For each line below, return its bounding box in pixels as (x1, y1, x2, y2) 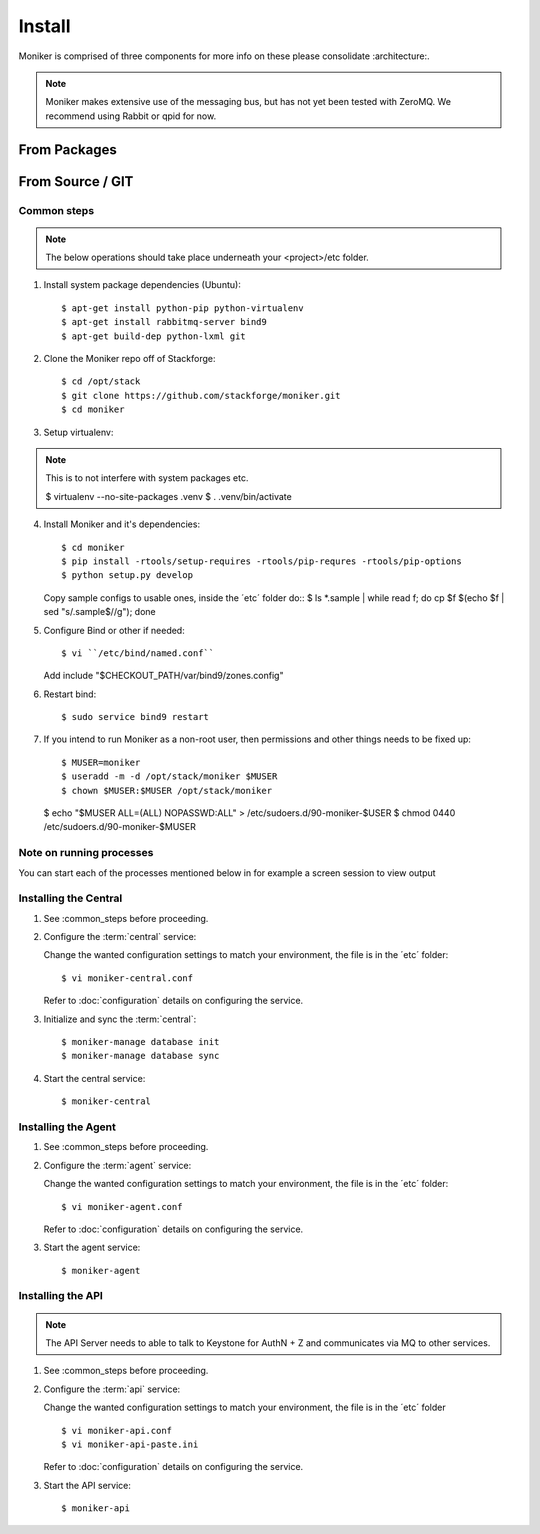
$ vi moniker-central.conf (61, 972, 194, 984)
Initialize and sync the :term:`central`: (43, 1013, 197, 1025)
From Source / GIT (18, 173, 134, 190)
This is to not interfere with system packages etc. (45, 472, 249, 484)
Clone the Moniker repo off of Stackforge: (43, 353, 216, 365)
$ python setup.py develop (61, 570, 194, 581)
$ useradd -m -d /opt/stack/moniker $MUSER (61, 771, 278, 782)
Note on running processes (18, 846, 154, 860)
